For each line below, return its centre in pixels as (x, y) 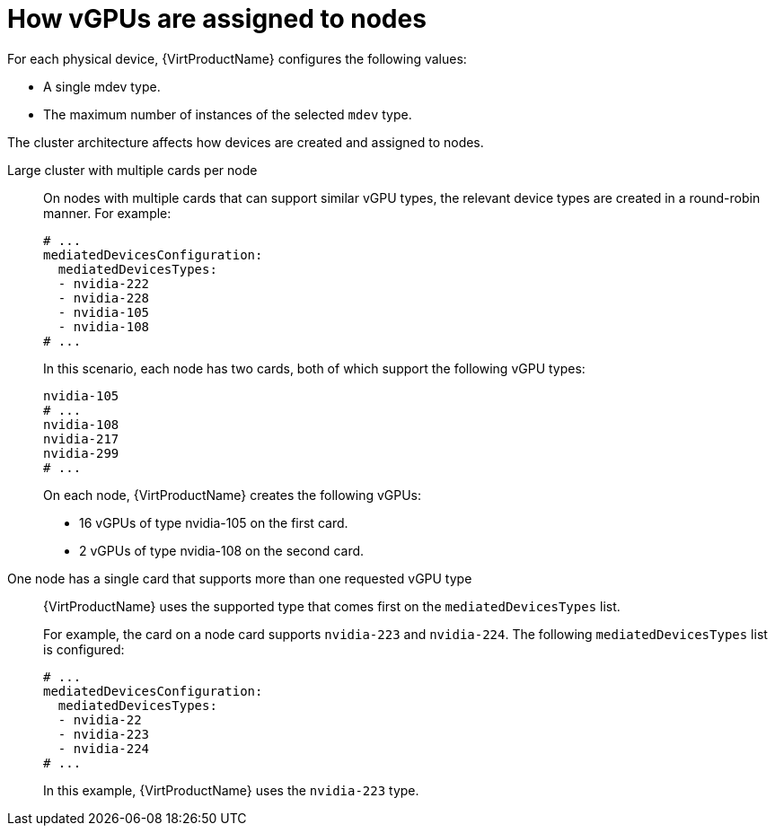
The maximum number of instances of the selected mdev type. (228, 114)
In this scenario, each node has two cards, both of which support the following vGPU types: (314, 368)
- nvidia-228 (104, 298)
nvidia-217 (81, 438)
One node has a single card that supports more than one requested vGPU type (240, 578)
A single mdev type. (102, 86)
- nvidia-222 (104, 283)
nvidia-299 (81, 453)
